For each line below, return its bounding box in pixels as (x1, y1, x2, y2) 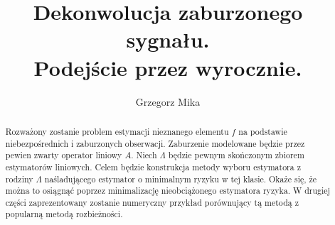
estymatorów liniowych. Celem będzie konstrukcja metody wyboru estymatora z (5, 160, 301, 172)
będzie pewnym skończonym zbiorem (168, 149, 304, 161)
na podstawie (238, 125, 287, 137)
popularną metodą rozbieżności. (5, 208, 123, 220)
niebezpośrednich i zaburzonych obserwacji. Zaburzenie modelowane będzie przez (5, 137, 305, 149)
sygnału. (126, 25, 210, 54)
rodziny (5, 172, 33, 185)
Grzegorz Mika (135, 94, 201, 109)
